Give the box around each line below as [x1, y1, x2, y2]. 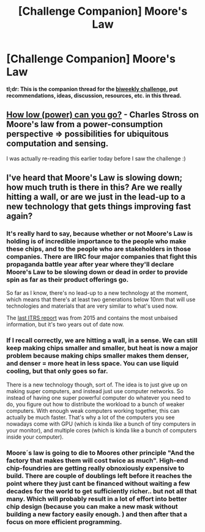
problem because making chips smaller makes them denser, [6, 351, 189, 360]
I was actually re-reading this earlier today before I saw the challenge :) [6, 155, 186, 162]
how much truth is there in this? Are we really [6, 182, 182, 193]
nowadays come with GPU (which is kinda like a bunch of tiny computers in [6, 420, 196, 428]
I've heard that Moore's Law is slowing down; [6, 173, 182, 183]
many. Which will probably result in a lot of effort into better [6, 495, 187, 503]
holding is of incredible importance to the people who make [6, 237, 187, 246]
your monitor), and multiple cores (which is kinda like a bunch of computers [6, 426, 197, 434]
